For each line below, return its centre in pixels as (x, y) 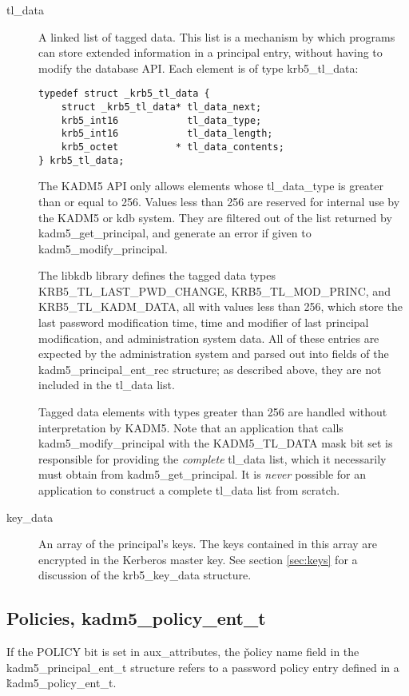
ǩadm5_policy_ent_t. (62, 683)
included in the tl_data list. (107, 385)
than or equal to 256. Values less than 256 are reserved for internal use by (219, 201)
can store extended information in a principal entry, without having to (210, 52)
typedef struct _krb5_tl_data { (124, 94)
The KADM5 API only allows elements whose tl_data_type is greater (211, 186)
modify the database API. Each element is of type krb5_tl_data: (199, 68)
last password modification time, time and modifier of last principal (204, 322)
